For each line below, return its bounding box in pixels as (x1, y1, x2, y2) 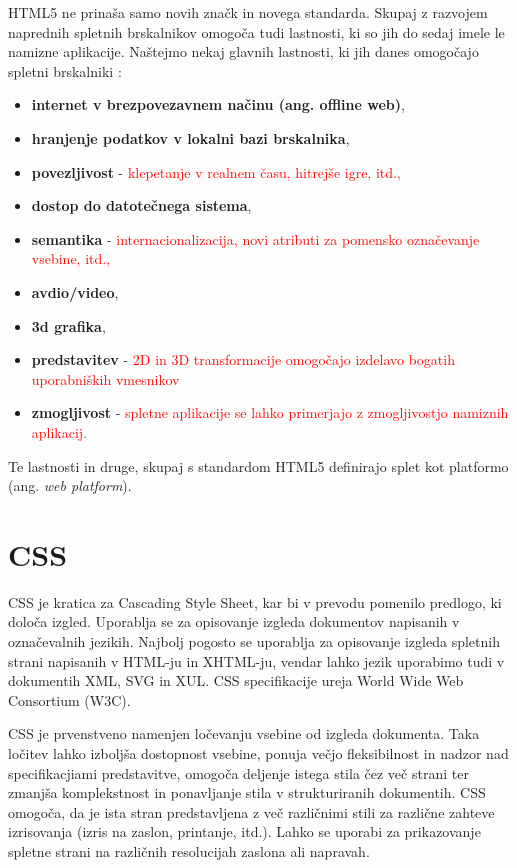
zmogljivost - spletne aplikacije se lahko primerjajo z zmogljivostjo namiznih (31, 402, 509, 423)
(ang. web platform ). (8, 475, 132, 496)
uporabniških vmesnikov (31, 368, 180, 389)
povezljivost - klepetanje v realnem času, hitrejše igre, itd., (31, 161, 401, 182)
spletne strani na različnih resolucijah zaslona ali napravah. (8, 840, 370, 861)
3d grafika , (31, 315, 106, 336)
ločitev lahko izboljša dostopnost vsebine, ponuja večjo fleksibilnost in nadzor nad (8, 742, 509, 763)
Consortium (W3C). (8, 689, 131, 710)
